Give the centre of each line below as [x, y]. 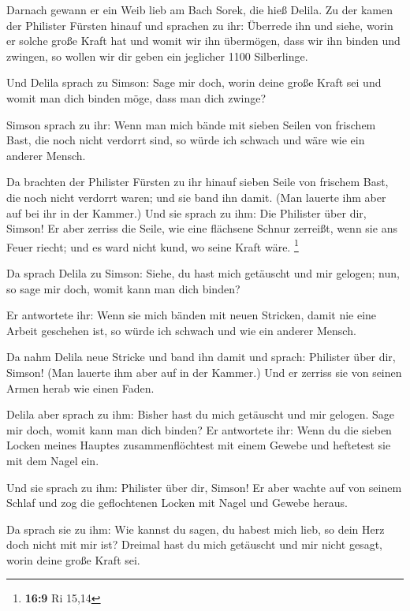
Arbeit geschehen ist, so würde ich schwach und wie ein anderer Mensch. [181, 330]
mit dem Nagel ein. [53, 460]
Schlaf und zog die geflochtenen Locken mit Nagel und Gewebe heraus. [177, 503]
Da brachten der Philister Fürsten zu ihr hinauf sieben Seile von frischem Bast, [198, 182]
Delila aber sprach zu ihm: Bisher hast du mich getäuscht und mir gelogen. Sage [200, 414]
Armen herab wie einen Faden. [80, 387]
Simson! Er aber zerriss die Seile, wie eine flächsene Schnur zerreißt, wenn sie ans [202, 228]
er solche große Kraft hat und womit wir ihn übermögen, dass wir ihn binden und [203, 41]
